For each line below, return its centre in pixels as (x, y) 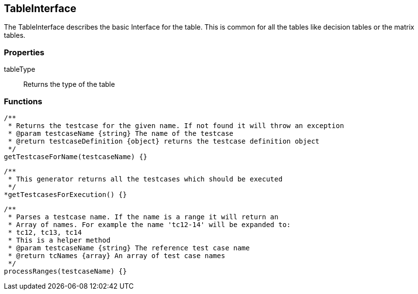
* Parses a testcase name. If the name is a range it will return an (143, 217)
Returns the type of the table (69, 84)
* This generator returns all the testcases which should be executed (145, 179)
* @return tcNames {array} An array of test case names (117, 255)
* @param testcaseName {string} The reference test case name (129, 248)
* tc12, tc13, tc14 (45, 232)
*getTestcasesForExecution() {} (65, 194)
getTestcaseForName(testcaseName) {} (76, 156)
